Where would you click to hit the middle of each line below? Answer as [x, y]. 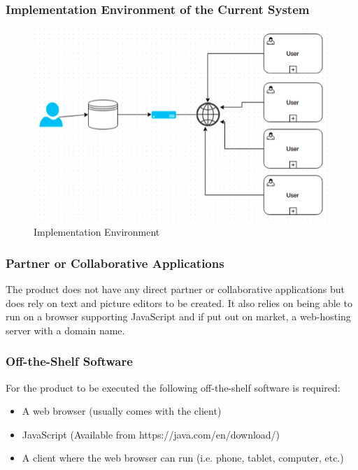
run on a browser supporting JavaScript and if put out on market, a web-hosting [178, 316]
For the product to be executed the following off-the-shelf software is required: [173, 387]
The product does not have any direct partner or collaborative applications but [175, 289]
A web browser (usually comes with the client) [122, 411]
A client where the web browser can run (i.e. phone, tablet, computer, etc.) [183, 458]
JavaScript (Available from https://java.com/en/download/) [151, 434]
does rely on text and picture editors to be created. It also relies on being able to [179, 302]
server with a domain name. [65, 330]
